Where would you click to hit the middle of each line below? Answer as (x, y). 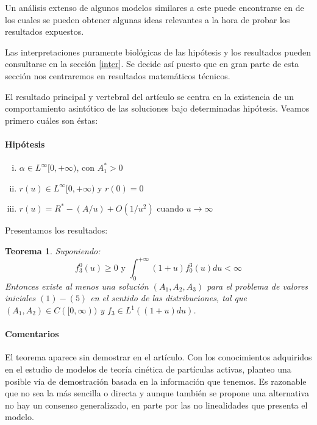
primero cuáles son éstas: (52, 120)
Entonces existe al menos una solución (77, 286)
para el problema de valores (258, 286)
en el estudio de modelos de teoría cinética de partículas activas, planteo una (148, 369)
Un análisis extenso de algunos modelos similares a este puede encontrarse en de (155, 7)
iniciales (20, 298)
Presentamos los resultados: (56, 230)
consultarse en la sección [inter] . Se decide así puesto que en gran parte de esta (152, 64)
